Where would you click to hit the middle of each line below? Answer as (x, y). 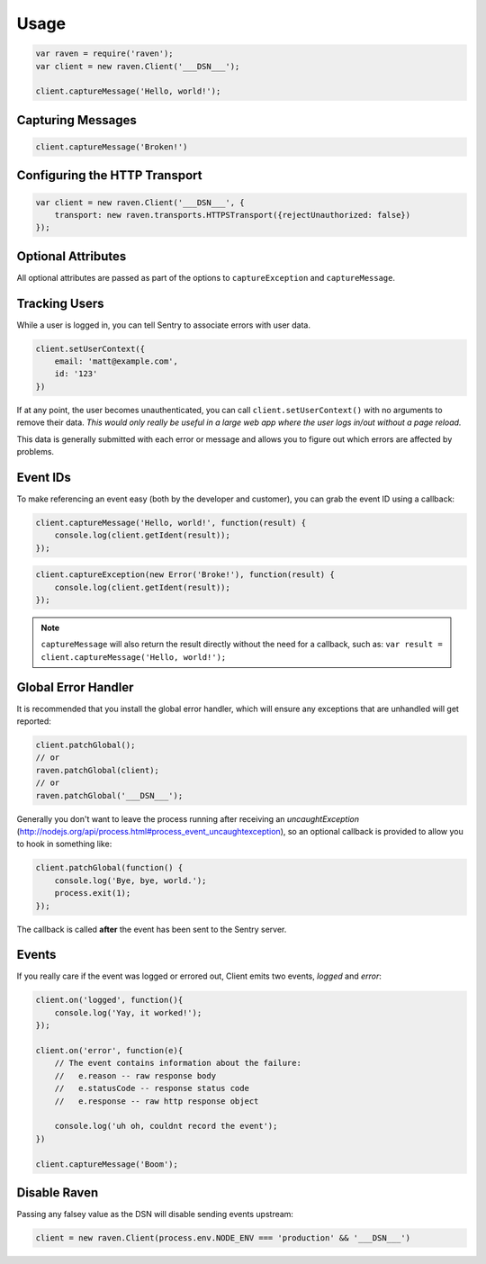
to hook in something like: (64, 844)
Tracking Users (60, 303)
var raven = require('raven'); (105, 54)
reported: (34, 721)
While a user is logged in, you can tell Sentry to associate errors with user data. (163, 325)
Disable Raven (58, 1192)
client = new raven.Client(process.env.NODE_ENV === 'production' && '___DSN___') (223, 1238)
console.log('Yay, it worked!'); (128, 1012)
